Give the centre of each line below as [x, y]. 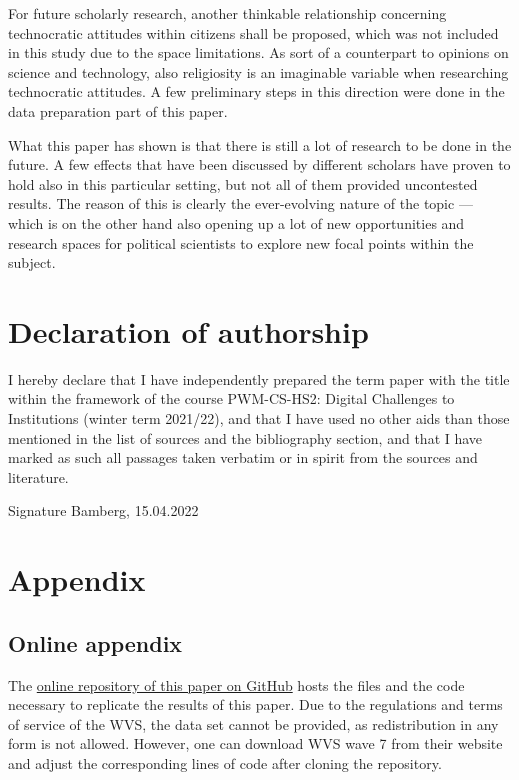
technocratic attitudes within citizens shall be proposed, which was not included [253, 32]
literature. [38, 476]
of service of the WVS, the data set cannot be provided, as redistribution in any [253, 723]
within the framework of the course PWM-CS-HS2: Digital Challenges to [231, 398]
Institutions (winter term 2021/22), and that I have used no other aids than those [259, 418]
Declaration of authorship [188, 330]
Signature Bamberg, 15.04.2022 [103, 510]
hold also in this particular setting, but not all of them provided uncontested [243, 183]
